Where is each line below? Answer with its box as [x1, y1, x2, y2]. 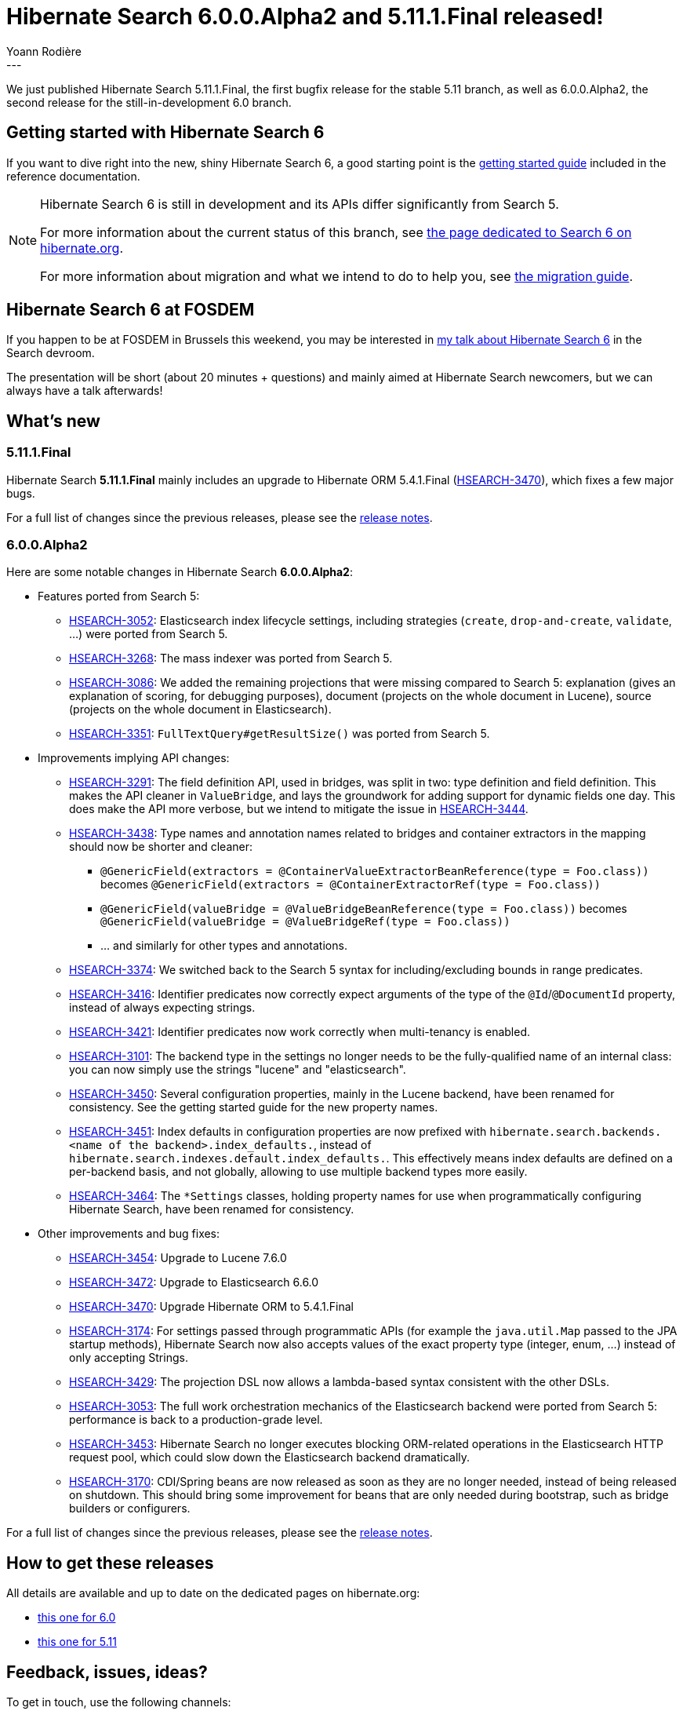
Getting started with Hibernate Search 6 [6, 122, 325, 143]
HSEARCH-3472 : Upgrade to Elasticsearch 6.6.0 [69, 1275, 319, 1290]
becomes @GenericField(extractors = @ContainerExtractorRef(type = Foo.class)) [100, 877, 601, 892]
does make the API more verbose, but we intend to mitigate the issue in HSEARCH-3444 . [69, 802, 529, 816]
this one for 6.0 [38, 1611, 116, 1625]
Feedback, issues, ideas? [6, 1662, 208, 1682]
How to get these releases [6, 1552, 214, 1573]
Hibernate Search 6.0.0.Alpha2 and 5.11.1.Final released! [6, 3, 604, 30]
